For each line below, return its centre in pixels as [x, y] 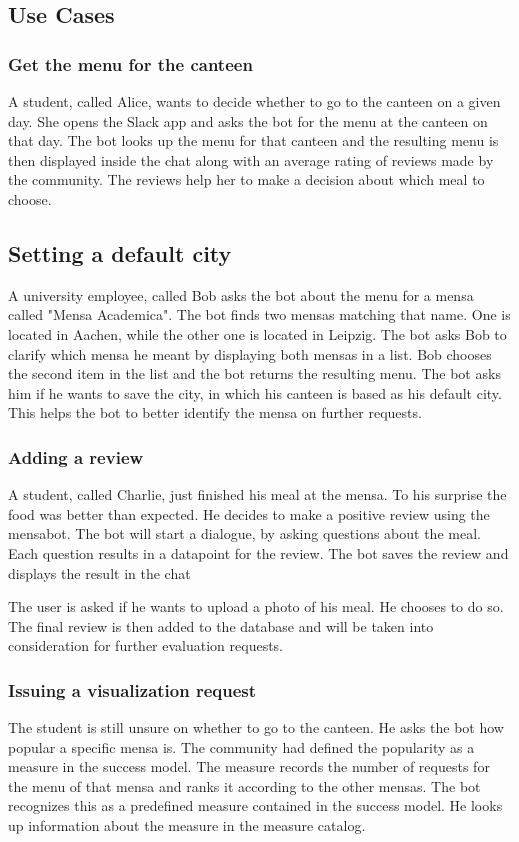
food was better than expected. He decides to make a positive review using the [249, 513]
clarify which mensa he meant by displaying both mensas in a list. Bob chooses [250, 353]
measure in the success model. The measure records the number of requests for [249, 766]
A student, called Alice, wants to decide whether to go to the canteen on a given [254, 101]
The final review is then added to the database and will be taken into [221, 625]
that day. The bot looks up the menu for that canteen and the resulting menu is [253, 140]
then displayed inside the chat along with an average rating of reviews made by [251, 159]
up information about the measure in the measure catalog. [187, 825]
